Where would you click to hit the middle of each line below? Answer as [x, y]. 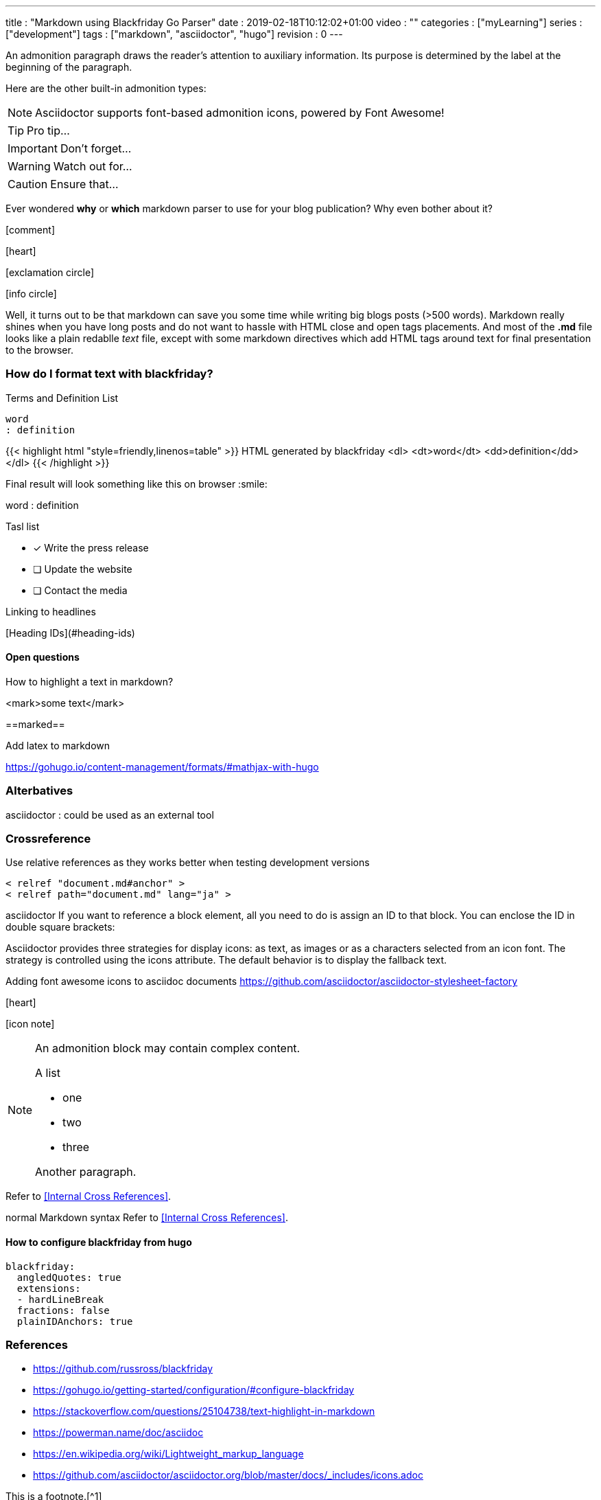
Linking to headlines [51, 611]
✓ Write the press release [91, 547]
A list [48, 1073]
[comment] [30, 230]
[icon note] [30, 1024]
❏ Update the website [83, 569]
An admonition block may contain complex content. [168, 1048]
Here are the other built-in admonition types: [106, 88]
